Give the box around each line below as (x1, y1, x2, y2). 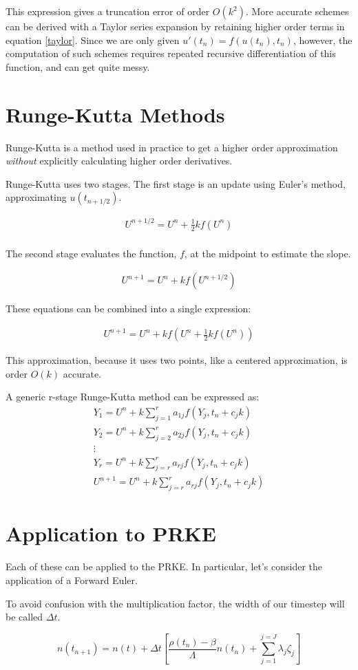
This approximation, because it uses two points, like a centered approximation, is (6, 353, 348, 367)
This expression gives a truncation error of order (6, 4, 210, 18)
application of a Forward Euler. (6, 572, 138, 587)
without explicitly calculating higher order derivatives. (6, 153, 233, 168)
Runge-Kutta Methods (6, 100, 225, 128)
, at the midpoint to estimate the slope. (184, 246, 351, 260)
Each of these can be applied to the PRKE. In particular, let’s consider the (6, 559, 323, 574)
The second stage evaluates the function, (6, 246, 177, 260)
